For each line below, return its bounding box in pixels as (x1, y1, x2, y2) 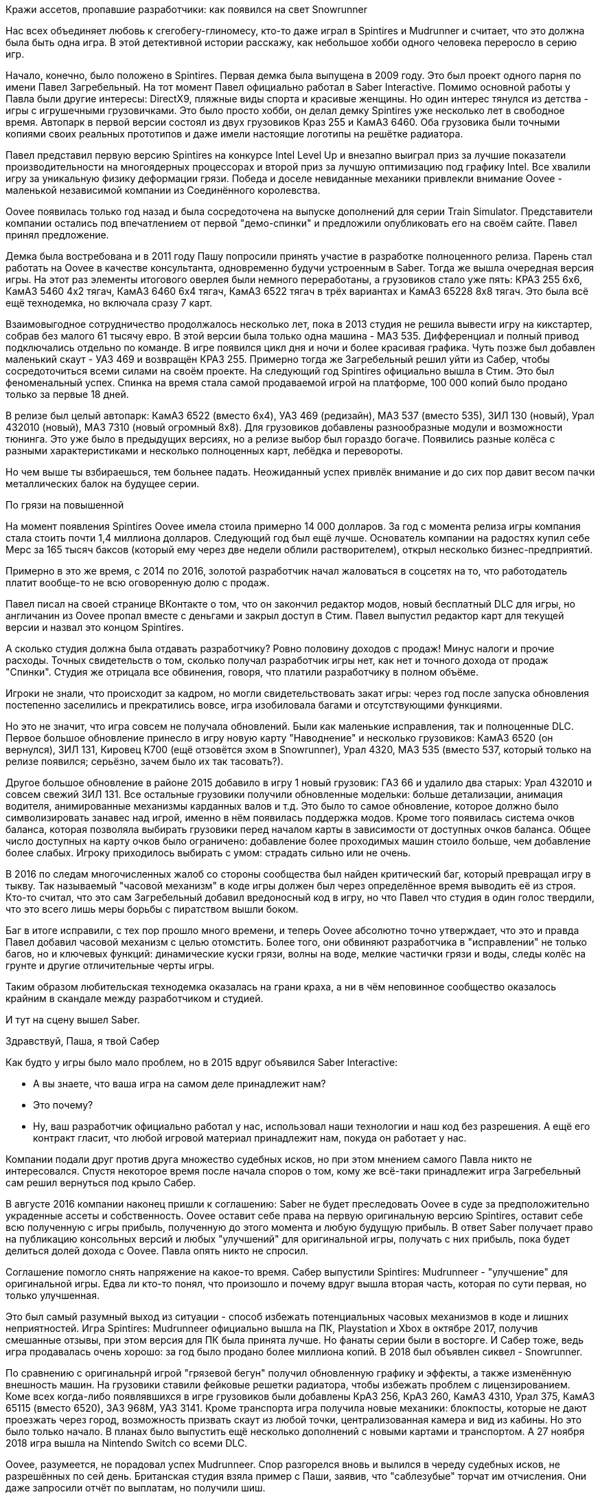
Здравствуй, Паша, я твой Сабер (5, 1035, 160, 1047)
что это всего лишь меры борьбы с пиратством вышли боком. (5, 903, 299, 915)
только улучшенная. (5, 1289, 100, 1301)
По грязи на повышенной (5, 499, 124, 511)
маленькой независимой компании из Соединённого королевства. (5, 184, 321, 196)
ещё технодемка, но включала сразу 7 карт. (5, 297, 213, 309)
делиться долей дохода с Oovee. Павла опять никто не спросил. (5, 1245, 309, 1256)
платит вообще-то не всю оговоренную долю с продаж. (5, 577, 270, 588)
